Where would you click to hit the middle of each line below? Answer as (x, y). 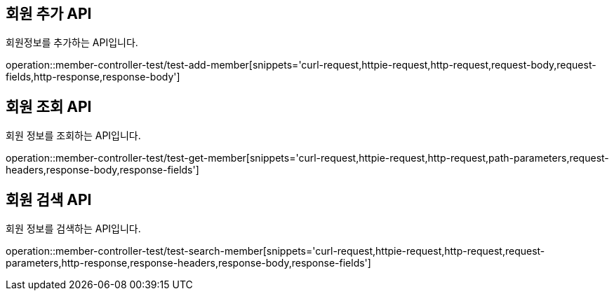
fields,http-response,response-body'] (93, 77)
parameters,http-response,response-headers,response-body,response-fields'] (188, 263)
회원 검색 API (49, 199)
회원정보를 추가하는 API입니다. (72, 43)
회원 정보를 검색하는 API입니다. (73, 229)
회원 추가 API (49, 14)
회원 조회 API (49, 106)
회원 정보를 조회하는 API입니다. (73, 136)
